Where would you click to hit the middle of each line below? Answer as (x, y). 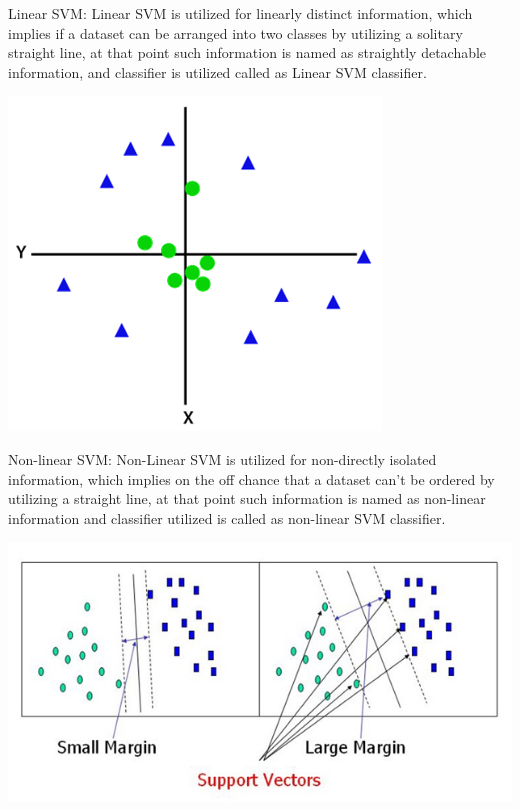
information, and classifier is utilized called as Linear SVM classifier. (217, 71)
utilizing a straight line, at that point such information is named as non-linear (247, 498)
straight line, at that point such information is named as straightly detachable (247, 52)
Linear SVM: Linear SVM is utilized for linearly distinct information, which (240, 13)
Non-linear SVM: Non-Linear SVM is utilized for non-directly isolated (222, 458)
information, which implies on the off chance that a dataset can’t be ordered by (251, 478)
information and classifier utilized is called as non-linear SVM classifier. (227, 517)
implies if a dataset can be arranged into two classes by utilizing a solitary (235, 32)
